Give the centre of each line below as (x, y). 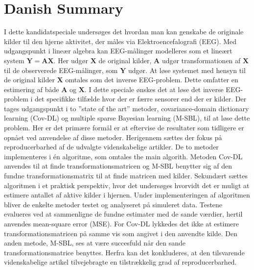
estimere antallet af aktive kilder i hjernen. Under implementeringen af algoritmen (127, 195)
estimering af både (32, 89)
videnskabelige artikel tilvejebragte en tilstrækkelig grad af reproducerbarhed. (120, 262)
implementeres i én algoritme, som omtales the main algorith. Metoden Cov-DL (123, 156)
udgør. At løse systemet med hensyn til (187, 70)
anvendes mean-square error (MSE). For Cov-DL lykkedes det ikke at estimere (122, 223)
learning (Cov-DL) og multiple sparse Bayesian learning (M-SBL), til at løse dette (127, 118)
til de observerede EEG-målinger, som (61, 70)
